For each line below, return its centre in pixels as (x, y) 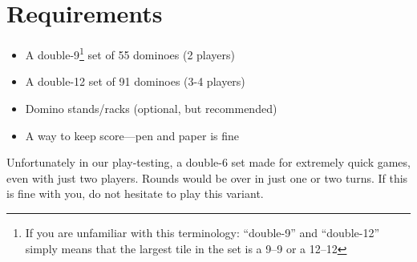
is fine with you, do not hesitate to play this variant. (135, 193)
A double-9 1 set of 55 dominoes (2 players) (130, 53)
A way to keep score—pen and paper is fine (132, 135)
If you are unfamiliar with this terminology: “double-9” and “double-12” (202, 232)
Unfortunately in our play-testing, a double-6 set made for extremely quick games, (208, 162)
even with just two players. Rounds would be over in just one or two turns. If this (207, 177)
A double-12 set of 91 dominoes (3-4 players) (135, 81)
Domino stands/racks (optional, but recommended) (151, 108)
